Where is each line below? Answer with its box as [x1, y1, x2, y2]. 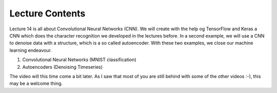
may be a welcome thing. [9, 80, 63, 87]
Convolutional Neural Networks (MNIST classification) [22, 57, 136, 63]
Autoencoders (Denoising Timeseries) [22, 64, 103, 70]
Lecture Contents [9, 8, 86, 19]
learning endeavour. [9, 47, 52, 53]
